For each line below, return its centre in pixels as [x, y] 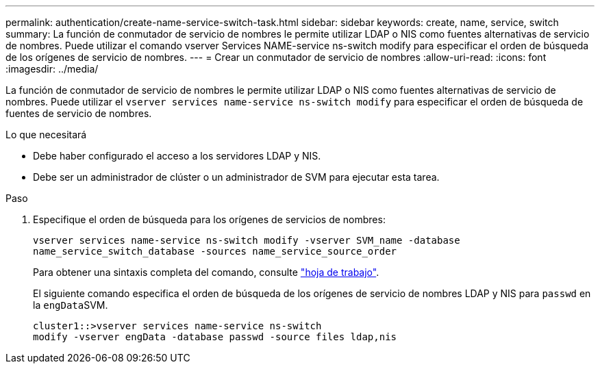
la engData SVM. [71, 305]
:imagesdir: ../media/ [52, 69]
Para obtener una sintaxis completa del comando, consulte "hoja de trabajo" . [206, 272]
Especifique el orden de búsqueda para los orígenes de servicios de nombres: [209, 219]
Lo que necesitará [46, 135]
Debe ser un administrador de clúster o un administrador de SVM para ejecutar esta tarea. [236, 177]
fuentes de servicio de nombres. [79, 113]
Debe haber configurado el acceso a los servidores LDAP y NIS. [177, 156]
